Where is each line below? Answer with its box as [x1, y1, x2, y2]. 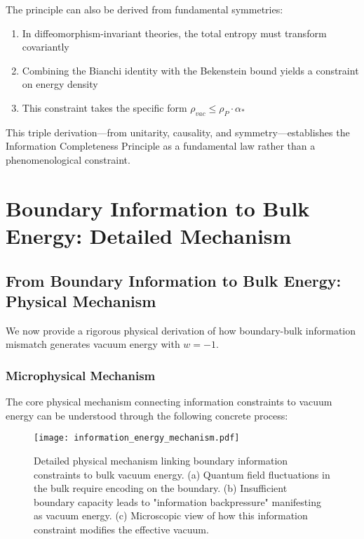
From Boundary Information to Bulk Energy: [6, 269, 342, 291]
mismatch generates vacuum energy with [6, 337, 180, 351]
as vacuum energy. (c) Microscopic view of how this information [34, 508, 308, 523]
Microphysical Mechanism [6, 366, 156, 384]
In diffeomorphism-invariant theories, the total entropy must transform [22, 25, 327, 40]
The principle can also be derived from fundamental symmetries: [6, 2, 283, 16]
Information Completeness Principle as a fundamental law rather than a [6, 138, 316, 153]
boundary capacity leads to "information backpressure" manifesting [34, 494, 321, 509]
